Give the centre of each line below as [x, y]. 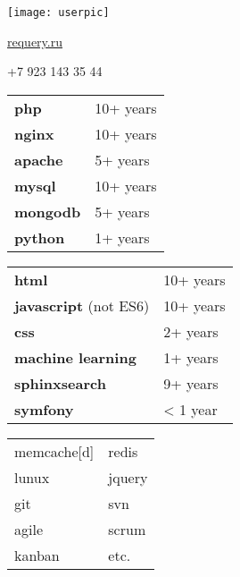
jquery [128, 477]
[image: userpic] [58, 13]
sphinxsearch [60, 383]
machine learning [75, 357]
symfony [44, 409]
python [40, 237]
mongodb [48, 211]
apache [39, 159]
